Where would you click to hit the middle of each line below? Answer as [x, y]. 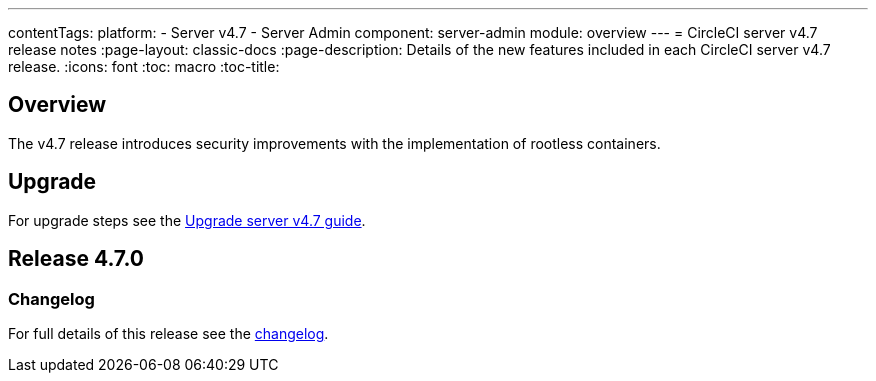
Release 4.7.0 [76, 259]
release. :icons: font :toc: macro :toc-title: [144, 66]
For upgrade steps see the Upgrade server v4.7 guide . [187, 220]
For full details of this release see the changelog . [168, 333]
